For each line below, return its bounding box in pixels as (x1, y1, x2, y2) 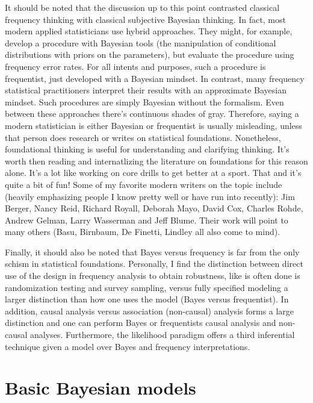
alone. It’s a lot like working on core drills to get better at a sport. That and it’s (5, 166, 302, 179)
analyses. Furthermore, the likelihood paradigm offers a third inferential (30, 328, 295, 341)
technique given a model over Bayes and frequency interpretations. (5, 340, 250, 352)
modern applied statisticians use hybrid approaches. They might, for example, (5, 25, 293, 37)
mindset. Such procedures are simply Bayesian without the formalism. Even (5, 95, 284, 108)
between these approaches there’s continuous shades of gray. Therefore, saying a (5, 107, 299, 120)
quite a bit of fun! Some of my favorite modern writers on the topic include (5, 178, 282, 190)
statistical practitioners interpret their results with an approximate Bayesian (5, 84, 287, 96)
